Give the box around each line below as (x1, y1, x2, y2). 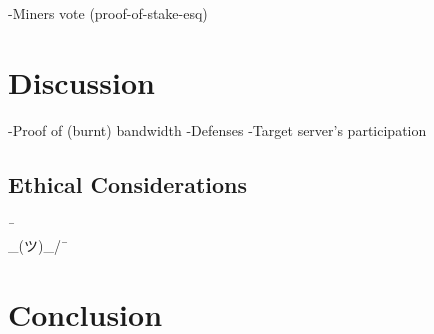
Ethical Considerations (8, 168, 248, 199)
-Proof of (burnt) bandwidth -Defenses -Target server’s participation (8, 119, 427, 140)
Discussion (8, 61, 155, 102)
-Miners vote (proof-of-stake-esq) (8, 3, 208, 23)
